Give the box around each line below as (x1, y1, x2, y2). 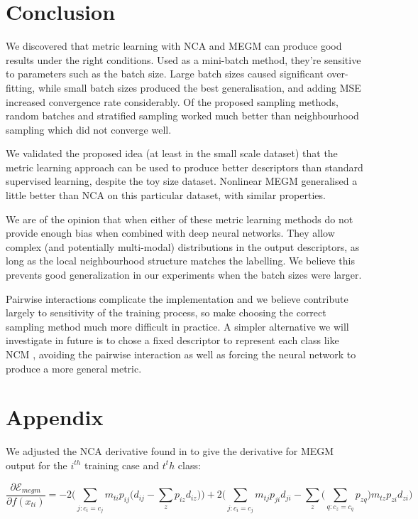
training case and (84, 457, 160, 472)
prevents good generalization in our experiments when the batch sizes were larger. (6, 267, 362, 282)
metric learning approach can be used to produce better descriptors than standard (6, 159, 363, 174)
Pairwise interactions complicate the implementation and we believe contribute (6, 291, 348, 306)
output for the (6, 457, 67, 472)
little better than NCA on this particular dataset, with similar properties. (6, 188, 326, 203)
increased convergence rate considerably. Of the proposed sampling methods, (6, 94, 339, 109)
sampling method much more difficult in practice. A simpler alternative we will (6, 319, 349, 333)
